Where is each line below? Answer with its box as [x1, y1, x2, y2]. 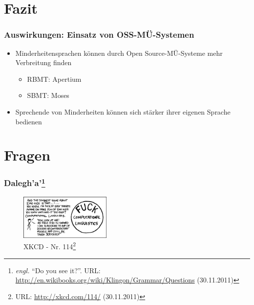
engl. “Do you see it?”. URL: [15, 265, 101, 275]
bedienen [15, 116, 42, 126]
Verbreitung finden [15, 57, 72, 68]
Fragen [4, 145, 51, 165]
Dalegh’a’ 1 [4, 176, 45, 189]
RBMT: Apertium [27, 73, 82, 84]
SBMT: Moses [27, 90, 69, 100]
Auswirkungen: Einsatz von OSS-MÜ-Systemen [4, 28, 194, 41]
